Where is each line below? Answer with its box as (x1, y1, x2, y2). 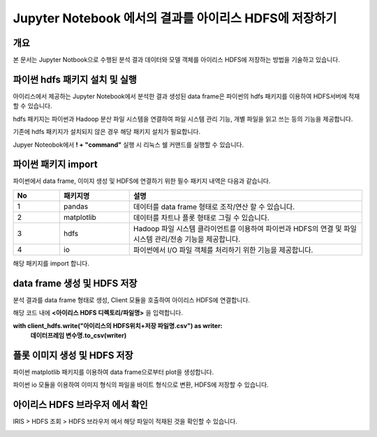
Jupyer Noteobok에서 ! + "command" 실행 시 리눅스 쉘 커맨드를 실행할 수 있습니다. (13, 140, 244, 149)
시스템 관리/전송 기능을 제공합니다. (133, 234, 241, 244)
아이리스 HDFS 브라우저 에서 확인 (13, 399, 148, 411)
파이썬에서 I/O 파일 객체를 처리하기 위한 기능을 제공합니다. (133, 245, 313, 255)
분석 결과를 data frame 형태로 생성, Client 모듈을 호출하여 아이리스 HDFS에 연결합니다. (13, 295, 251, 304)
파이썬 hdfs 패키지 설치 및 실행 (13, 73, 138, 85)
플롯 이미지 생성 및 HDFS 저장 (13, 349, 133, 361)
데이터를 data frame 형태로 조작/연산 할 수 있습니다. (133, 202, 295, 212)
